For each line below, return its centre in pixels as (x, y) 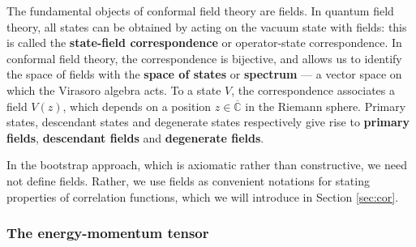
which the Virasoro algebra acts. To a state (114, 89)
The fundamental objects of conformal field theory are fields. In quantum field (200, 11)
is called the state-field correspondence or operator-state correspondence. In (204, 43)
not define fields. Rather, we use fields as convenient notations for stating (188, 180)
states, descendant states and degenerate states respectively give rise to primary (208, 122)
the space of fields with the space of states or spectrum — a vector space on (204, 74)
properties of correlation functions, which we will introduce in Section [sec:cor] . (203, 196)
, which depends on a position (137, 106)
